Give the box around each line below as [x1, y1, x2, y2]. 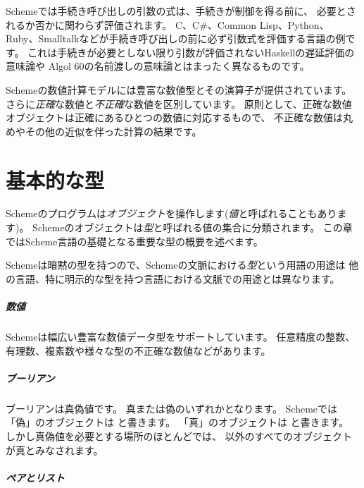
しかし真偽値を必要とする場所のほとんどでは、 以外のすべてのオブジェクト [6, 428, 352, 443]
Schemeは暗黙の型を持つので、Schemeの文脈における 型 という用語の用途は [6, 257, 346, 272]
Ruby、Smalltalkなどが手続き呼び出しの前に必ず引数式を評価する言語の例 [6, 31, 346, 46]
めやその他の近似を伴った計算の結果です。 [6, 123, 202, 138]
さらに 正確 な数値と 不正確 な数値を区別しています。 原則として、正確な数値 [6, 96, 352, 111]
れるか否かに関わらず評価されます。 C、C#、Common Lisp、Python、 [6, 17, 330, 32]
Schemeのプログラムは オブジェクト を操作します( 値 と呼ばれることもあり [6, 206, 337, 221]
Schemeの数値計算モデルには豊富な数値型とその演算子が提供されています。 [6, 82, 352, 97]
